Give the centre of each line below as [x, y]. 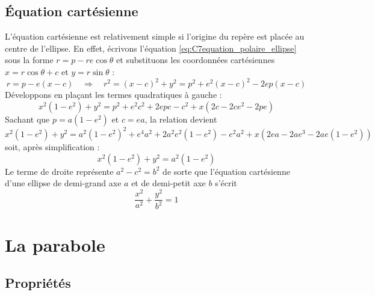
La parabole [55, 244]
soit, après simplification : [52, 147]
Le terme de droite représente [59, 171]
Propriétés [38, 283]
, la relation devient [181, 119]
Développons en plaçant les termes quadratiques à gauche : [113, 95]
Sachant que [27, 119]
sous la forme [29, 60]
